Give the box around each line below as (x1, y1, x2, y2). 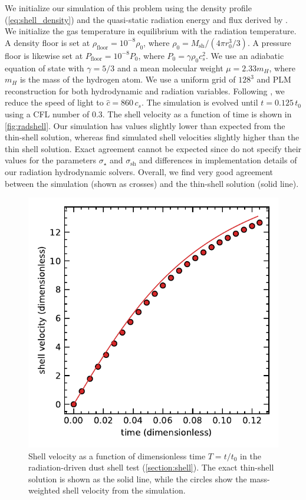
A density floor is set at (5, 36, 90, 48)
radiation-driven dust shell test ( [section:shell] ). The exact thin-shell (28, 461, 274, 473)
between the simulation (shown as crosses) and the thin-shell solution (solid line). (5, 177, 299, 189)
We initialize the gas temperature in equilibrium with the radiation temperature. (5, 25, 297, 37)
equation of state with (5, 61, 84, 74)
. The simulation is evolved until (141, 96, 258, 108)
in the (240, 449, 261, 462)
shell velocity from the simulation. (62, 484, 186, 496)
